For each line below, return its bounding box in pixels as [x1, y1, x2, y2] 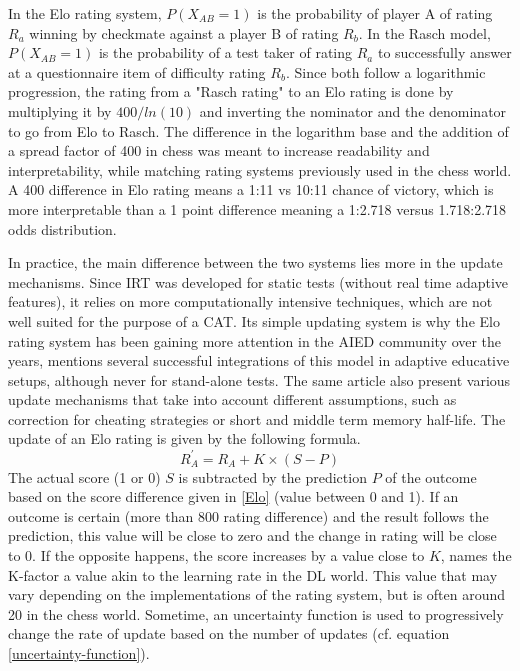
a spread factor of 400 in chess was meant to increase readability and [8, 140, 430, 161]
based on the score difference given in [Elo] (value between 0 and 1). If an [8, 486, 459, 507]
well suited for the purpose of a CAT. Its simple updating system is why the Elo [8, 310, 500, 331]
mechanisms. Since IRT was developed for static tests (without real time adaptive [8, 271, 509, 292]
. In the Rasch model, [358, 22, 491, 43]
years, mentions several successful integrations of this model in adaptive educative [8, 350, 510, 371]
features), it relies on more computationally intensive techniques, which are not [8, 291, 493, 312]
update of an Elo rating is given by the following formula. [8, 428, 361, 449]
